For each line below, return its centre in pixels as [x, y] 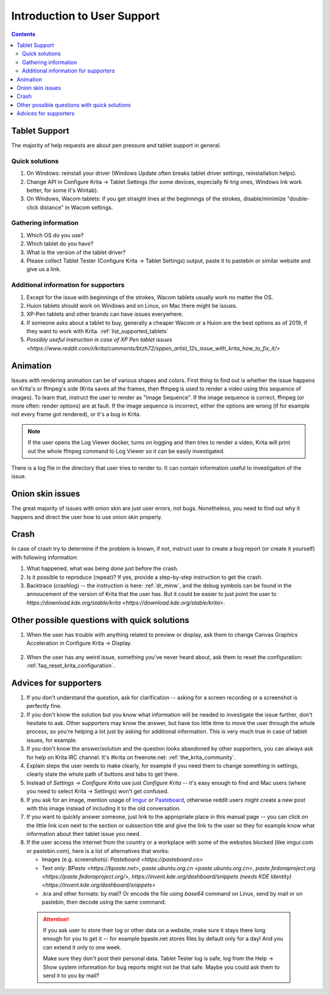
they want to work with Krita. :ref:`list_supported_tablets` [97, 331]
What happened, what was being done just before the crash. [103, 568]
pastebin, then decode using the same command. [104, 902]
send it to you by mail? [71, 976]
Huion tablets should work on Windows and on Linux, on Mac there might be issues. [132, 305]
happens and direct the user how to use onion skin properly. [87, 517]
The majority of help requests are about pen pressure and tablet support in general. [116, 145]
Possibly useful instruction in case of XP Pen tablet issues [99, 340]
